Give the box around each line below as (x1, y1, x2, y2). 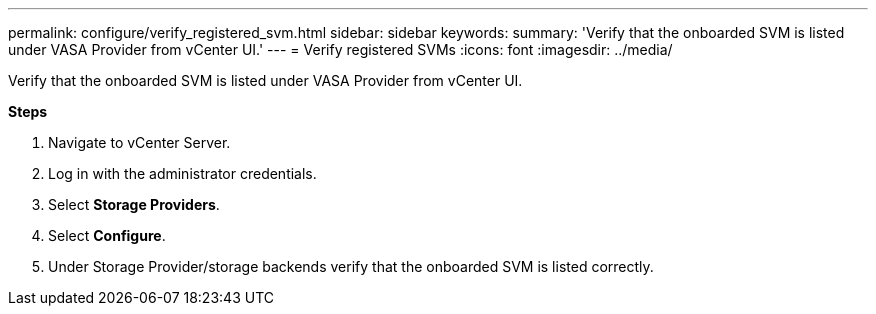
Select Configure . (48, 227, 166, 244)
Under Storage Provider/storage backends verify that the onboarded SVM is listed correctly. (48, 258, 654, 275)
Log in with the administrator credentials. (48, 165, 317, 182)
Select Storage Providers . (48, 196, 220, 213)
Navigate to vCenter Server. (48, 134, 231, 151)
